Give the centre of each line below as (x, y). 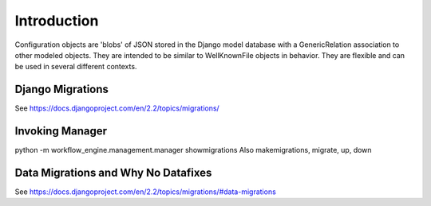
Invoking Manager (61, 131)
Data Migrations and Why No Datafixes (113, 172)
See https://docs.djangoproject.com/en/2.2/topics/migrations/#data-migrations (146, 192)
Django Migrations (62, 89)
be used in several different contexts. (76, 67)
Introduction (57, 21)
